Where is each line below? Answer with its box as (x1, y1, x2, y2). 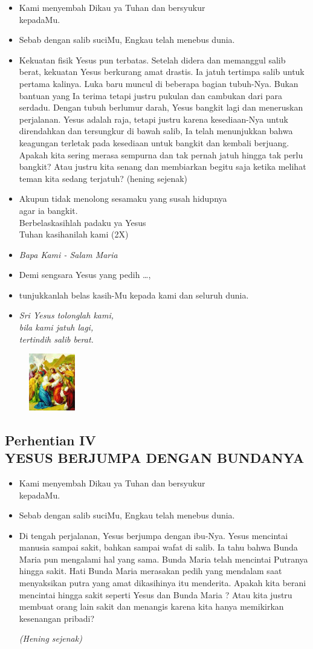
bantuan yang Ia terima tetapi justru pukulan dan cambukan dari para (19, 89, 282, 102)
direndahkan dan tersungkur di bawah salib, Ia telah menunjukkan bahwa (19, 124, 293, 137)
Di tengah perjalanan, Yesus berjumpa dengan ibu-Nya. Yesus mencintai (19, 529, 288, 541)
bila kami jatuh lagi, (19, 321, 94, 334)
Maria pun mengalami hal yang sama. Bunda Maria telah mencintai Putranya (19, 552, 308, 565)
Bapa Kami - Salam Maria (19, 248, 118, 260)
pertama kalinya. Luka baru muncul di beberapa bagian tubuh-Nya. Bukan (19, 77, 298, 89)
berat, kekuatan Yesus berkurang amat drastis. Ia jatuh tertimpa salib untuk (19, 65, 305, 78)
